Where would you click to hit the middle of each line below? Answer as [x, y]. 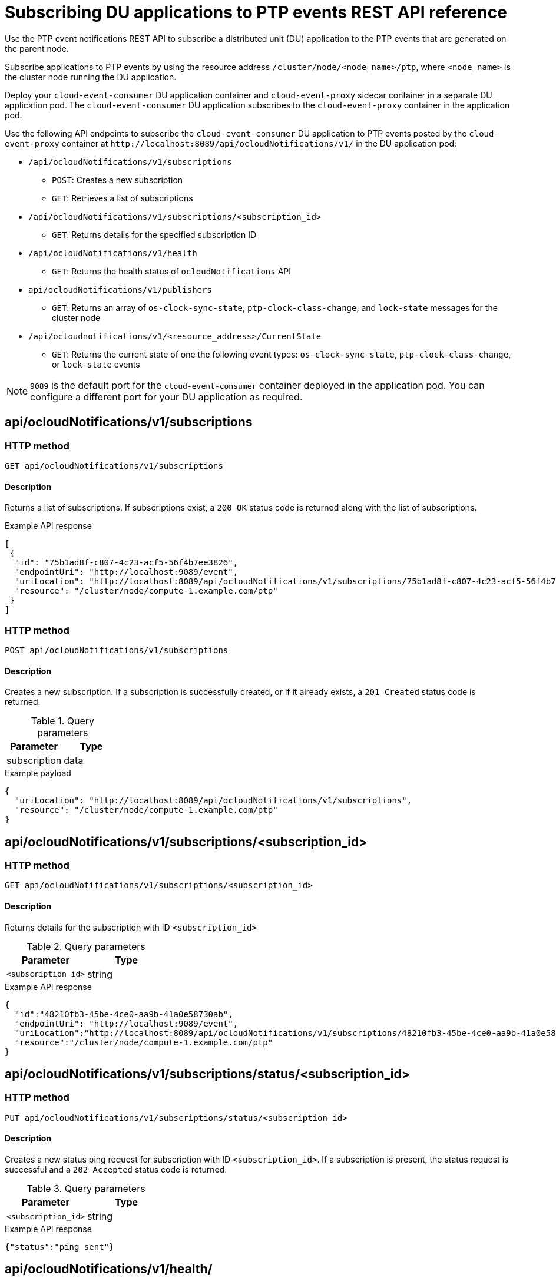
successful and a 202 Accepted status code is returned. [116, 1170]
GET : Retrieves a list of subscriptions [123, 198]
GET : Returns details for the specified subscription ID [154, 234]
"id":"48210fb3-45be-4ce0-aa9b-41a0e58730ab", [124, 1014]
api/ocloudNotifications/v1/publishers [120, 289]
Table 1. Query [63, 721]
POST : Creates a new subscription [118, 180]
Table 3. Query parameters [86, 1189]
